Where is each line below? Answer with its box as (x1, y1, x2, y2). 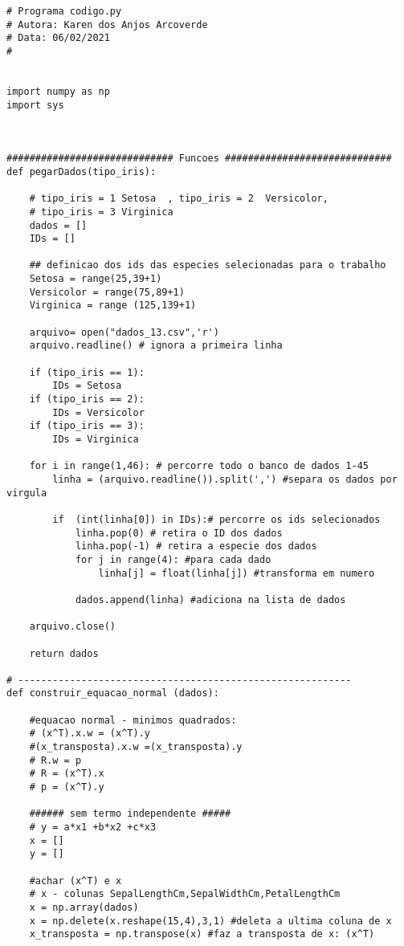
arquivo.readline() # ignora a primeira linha (29, 340, 283, 352)
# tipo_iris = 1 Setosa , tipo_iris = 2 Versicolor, (29, 193, 329, 205)
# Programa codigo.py (6, 6, 122, 17)
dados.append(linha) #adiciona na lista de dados (75, 593, 346, 606)
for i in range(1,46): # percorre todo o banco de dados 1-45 (29, 460, 369, 472)
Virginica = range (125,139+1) (29, 300, 197, 312)
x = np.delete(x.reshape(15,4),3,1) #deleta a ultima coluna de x (29, 915, 392, 927)
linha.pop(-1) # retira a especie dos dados (75, 540, 317, 553)
